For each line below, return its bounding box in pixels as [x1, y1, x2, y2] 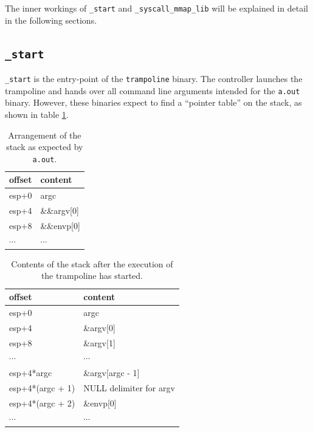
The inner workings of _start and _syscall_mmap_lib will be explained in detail [5, 2, 308, 14]
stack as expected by [6, 140, 83, 153]
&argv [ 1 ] [83, 336, 115, 349]
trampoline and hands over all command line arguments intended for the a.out [5, 84, 300, 97]
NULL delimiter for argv [83, 382, 175, 394]
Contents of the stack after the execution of [11, 257, 173, 270]
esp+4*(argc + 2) [9, 396, 75, 409]
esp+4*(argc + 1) [9, 382, 75, 394]
